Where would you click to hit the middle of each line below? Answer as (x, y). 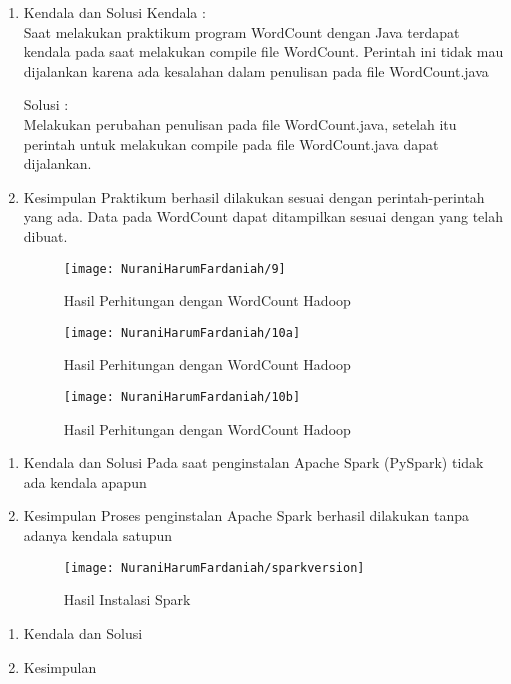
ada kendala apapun (85, 481)
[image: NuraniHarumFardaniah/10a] (182, 332)
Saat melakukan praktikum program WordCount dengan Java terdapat (241, 31)
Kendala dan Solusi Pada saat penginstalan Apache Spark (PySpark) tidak (253, 462)
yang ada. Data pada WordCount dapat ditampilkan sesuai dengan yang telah (263, 216)
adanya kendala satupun (98, 535)
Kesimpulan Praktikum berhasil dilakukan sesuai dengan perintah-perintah (254, 196)
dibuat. (45, 235)
